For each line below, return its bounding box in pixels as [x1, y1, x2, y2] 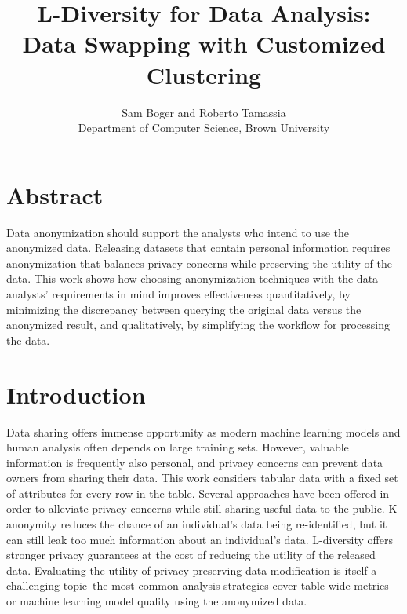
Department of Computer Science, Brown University [78, 119, 330, 136]
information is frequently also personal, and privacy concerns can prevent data [6, 454, 383, 470]
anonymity [6, 516, 57, 532]
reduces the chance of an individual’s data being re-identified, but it [60, 516, 387, 532]
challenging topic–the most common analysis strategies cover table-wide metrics [6, 577, 389, 594]
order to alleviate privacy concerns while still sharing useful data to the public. [6, 500, 385, 517]
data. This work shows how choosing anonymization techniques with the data [6, 270, 379, 287]
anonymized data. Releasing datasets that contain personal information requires [6, 239, 391, 256]
